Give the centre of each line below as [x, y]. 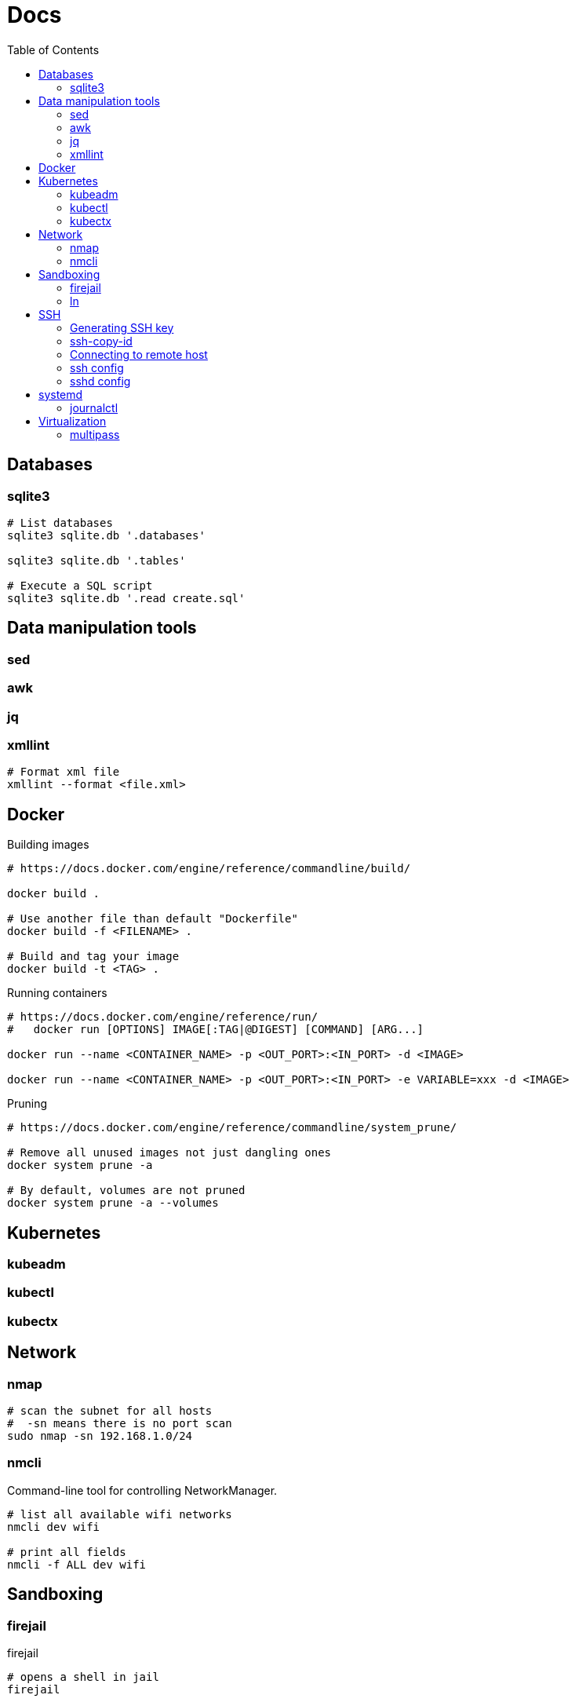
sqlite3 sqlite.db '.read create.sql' [126, 598]
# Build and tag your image [93, 957]
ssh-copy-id [101, 341]
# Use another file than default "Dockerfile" [153, 919]
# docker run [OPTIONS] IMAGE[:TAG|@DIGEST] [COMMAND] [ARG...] [216, 1030]
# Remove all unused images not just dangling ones [169, 1153]
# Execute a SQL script [80, 585]
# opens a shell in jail [83, 1676]
